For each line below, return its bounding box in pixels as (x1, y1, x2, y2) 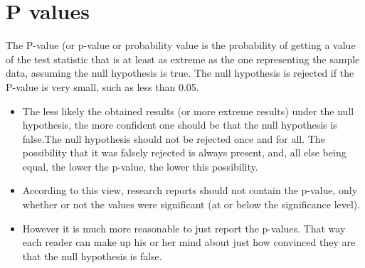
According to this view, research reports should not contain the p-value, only (22, 183, 358, 198)
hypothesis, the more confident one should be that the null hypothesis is (22, 117, 337, 132)
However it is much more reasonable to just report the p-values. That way (22, 220, 346, 235)
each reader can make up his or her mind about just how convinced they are (22, 235, 356, 250)
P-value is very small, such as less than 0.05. (6, 79, 199, 94)
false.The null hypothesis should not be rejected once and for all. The (22, 131, 325, 146)
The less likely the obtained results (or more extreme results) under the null (22, 103, 354, 118)
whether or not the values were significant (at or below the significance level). (22, 197, 361, 212)
